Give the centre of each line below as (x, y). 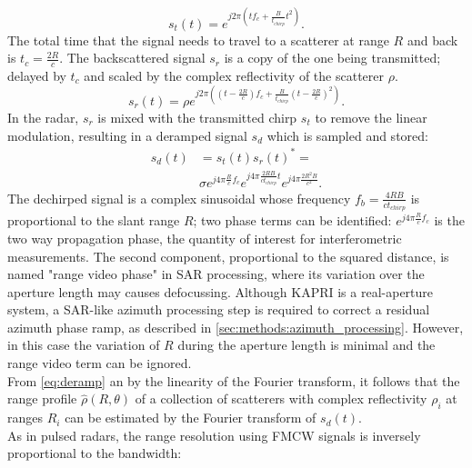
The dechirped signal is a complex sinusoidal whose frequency (179, 198)
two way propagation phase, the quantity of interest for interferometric (205, 238)
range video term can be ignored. (100, 363)
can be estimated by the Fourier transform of (191, 418)
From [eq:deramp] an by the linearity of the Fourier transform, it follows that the (234, 380)
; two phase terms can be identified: (292, 220)
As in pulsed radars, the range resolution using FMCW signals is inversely (214, 435)
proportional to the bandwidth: (95, 453)
